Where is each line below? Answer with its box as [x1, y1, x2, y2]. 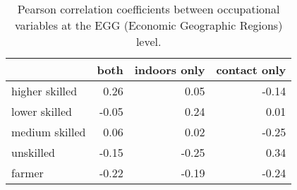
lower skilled [11, 103, 72, 119]
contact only [216, 61, 286, 78]
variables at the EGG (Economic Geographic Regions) [14, 17, 283, 33]
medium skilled [11, 124, 86, 140]
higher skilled [11, 83, 78, 99]
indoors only [134, 61, 205, 78]
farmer [11, 165, 44, 181]
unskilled [11, 144, 55, 160]
